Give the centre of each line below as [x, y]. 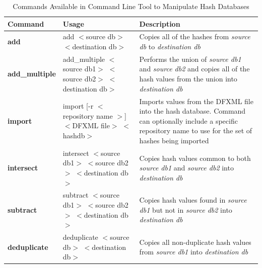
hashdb [74, 136]
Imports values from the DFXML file [196, 101]
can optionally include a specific [188, 120]
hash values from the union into [188, 79]
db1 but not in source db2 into [186, 209]
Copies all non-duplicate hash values [195, 242]
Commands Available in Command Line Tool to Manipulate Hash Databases [131, 6]
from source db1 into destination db [194, 252]
